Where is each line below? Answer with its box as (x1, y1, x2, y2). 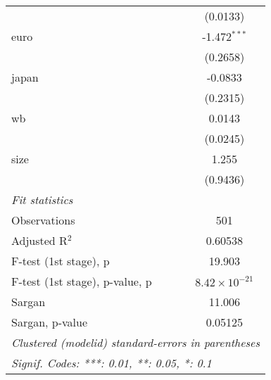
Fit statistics (11, 191, 73, 208)
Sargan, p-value (11, 314, 88, 330)
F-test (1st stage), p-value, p (11, 273, 152, 289)
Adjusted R (11, 232, 68, 248)
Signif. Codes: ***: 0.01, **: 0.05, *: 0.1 (11, 355, 212, 371)
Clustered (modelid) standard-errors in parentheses (11, 334, 260, 350)
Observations (11, 212, 75, 228)
